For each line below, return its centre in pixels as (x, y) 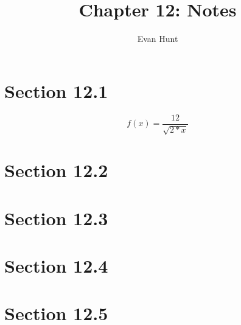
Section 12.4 (56, 266)
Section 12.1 (56, 90)
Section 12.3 (56, 218)
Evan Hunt (158, 39)
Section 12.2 (56, 170)
